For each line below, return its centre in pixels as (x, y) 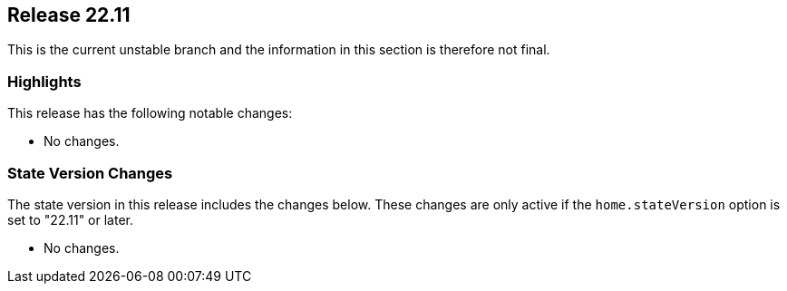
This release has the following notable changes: (150, 113)
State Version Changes (90, 173)
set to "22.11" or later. (71, 219)
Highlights (44, 81)
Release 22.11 (69, 15)
